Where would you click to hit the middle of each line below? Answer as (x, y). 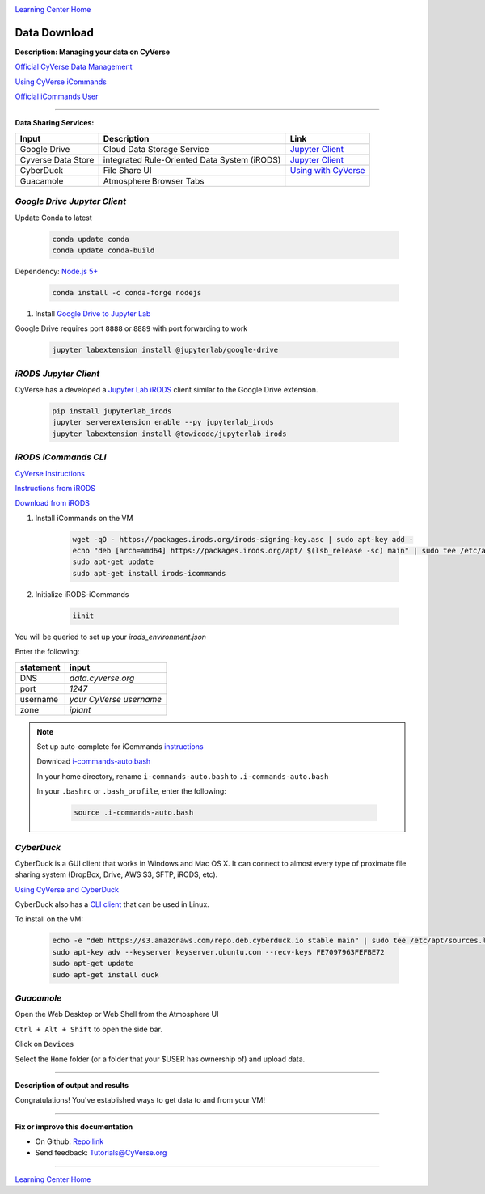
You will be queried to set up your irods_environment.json (110, 637)
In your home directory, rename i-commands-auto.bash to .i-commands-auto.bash (183, 776)
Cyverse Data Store (57, 159)
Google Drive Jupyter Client (71, 201)
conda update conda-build (103, 250)
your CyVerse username (116, 699)
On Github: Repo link (70, 1141)
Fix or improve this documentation (74, 1126)
